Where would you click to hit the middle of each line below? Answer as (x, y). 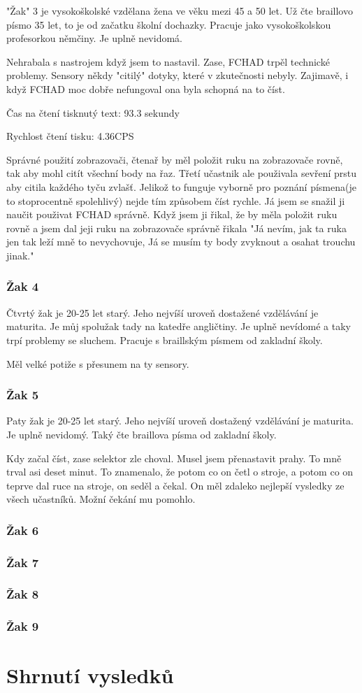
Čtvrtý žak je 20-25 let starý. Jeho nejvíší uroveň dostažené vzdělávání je (162, 312)
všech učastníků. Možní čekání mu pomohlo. (101, 499)
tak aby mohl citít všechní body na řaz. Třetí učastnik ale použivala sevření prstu (182, 173)
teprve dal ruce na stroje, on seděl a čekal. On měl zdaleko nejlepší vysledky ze (175, 485)
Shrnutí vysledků (90, 675)
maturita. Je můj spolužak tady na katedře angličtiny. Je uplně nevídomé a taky (179, 326)
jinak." (20, 255)
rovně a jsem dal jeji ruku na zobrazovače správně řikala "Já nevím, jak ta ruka (176, 228)
